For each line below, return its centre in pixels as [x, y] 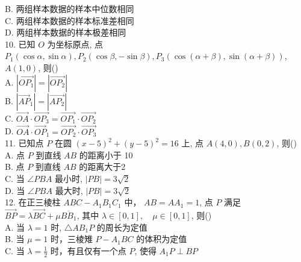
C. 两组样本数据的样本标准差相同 [70, 20]
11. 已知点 [24, 143]
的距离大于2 [102, 167]
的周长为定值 [122, 227]
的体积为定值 [162, 239]
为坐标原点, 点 [75, 44]
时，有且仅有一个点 [88, 250]
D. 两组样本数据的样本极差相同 [66, 32]
